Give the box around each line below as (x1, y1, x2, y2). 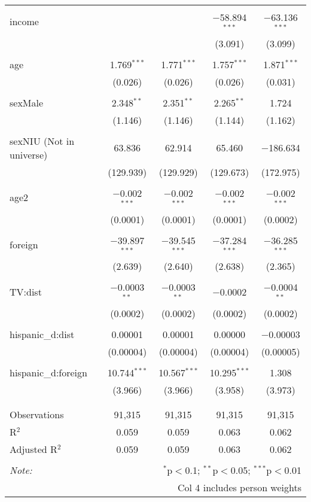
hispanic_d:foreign (10, 366, 87, 380)
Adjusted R (10, 442, 57, 457)
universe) (10, 147, 48, 162)
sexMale (10, 95, 44, 109)
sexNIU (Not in (10, 133, 75, 148)
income (10, 14, 39, 29)
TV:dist (10, 284, 42, 299)
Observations (10, 407, 64, 422)
